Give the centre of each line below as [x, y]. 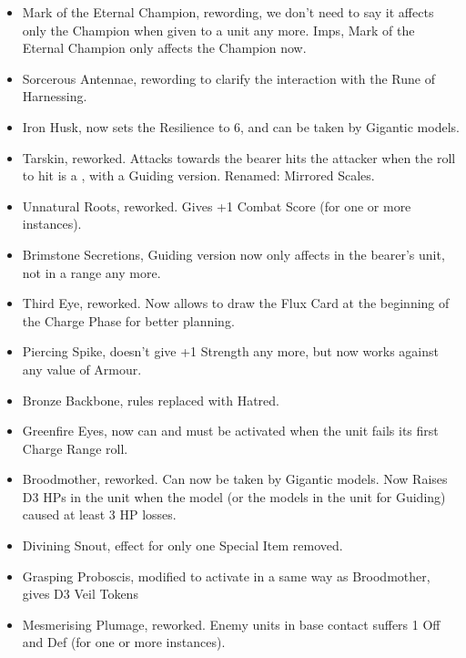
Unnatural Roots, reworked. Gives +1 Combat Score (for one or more [217, 206]
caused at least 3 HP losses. [99, 514]
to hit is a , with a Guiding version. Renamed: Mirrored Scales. [198, 175]
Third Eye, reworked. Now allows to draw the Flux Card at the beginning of [236, 303]
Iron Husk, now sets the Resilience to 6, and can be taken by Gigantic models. [241, 126]
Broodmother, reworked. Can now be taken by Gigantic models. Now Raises [235, 479]
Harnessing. [55, 96]
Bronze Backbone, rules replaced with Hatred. [151, 400]
